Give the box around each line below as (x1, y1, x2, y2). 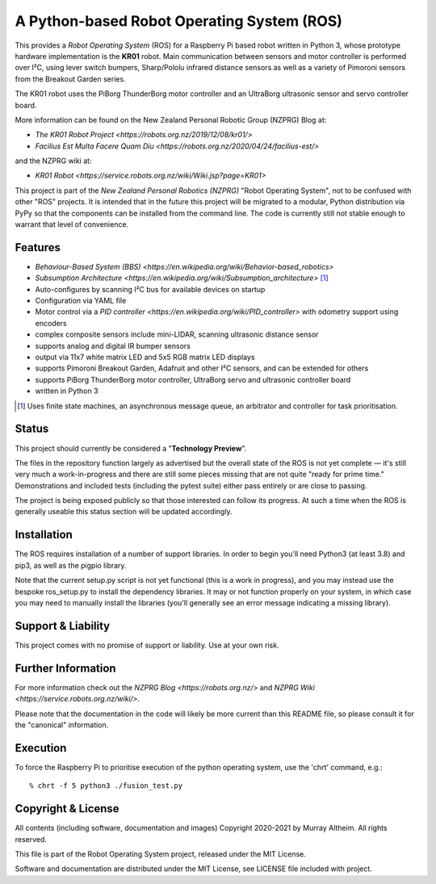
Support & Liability (15, 618, 111, 633)
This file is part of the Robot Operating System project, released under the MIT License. (15, 848, 307, 859)
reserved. (15, 834, 48, 844)
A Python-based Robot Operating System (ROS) (15, 12, 343, 30)
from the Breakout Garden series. (15, 73, 126, 84)
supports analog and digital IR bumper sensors (35, 341, 191, 350)
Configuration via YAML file (35, 295, 127, 306)
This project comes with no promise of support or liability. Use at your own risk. (15, 640, 279, 650)
